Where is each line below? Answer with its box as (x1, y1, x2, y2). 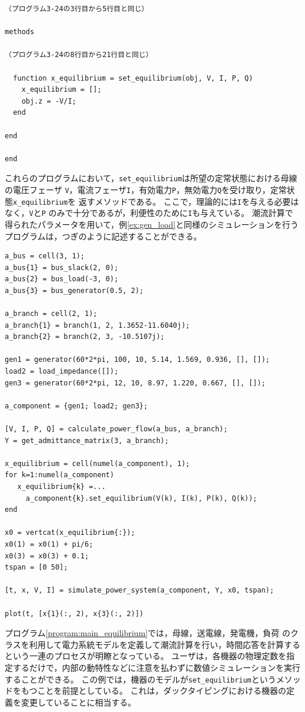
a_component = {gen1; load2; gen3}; (5, 401, 148, 410)
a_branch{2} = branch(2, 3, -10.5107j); (5, 332, 165, 341)
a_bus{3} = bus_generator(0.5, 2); (5, 286, 144, 295)
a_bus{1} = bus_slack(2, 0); (5, 263, 119, 272)
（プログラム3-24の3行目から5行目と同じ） (5, 5, 149, 13)
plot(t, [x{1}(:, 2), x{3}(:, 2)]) (5, 609, 144, 618)
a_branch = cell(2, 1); (5, 310, 98, 318)
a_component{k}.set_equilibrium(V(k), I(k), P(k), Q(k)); (25, 494, 257, 503)
